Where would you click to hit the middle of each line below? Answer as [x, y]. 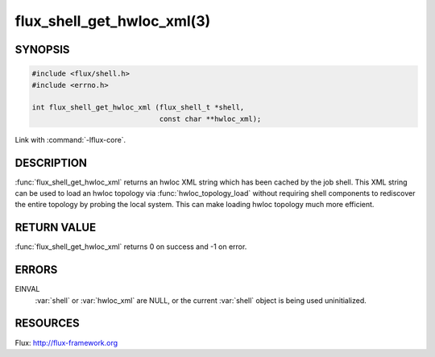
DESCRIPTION [51, 162]
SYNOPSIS [42, 50]
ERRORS [36, 270]
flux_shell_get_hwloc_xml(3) [113, 21]
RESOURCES [47, 324]
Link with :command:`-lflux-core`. [70, 139]
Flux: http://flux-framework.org [66, 342]
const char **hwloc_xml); [210, 118]
